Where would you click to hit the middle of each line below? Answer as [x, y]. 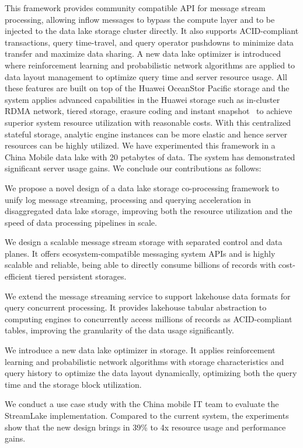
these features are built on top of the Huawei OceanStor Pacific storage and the [147, 88]
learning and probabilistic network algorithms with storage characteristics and [144, 361]
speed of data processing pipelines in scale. [81, 222]
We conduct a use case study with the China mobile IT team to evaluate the [142, 404]
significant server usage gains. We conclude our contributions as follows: [133, 168]
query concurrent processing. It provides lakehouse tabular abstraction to [136, 307]
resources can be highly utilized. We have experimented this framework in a [140, 145]
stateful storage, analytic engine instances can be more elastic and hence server [146, 134]
